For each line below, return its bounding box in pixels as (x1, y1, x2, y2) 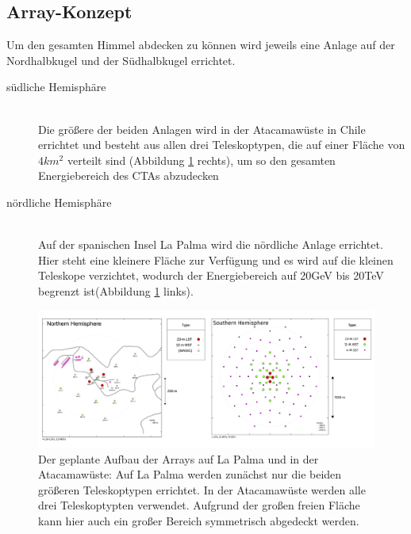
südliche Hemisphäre (6, 78, 106, 95)
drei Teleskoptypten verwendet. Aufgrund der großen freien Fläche (38, 497, 360, 513)
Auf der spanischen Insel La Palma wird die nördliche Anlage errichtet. (38, 236, 383, 253)
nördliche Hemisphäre (6, 193, 112, 210)
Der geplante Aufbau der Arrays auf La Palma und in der (38, 450, 319, 467)
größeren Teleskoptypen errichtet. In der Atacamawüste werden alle (38, 481, 366, 498)
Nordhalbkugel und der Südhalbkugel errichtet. (6, 51, 236, 68)
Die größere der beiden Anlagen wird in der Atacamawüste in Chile (38, 120, 366, 137)
